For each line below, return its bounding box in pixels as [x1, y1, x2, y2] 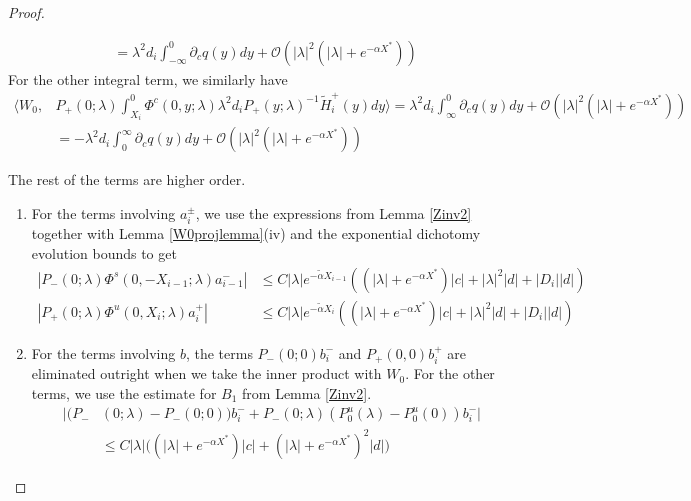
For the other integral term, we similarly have [8, 68, 288, 89]
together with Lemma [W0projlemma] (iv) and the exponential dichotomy [31, 223, 481, 244]
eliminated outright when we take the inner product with [31, 363, 382, 384]
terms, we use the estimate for [31, 382, 217, 403]
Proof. [8, 2, 45, 22]
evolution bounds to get [31, 243, 177, 264]
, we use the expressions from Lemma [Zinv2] [195, 203, 472, 224]
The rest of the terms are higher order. [8, 169, 246, 190]
